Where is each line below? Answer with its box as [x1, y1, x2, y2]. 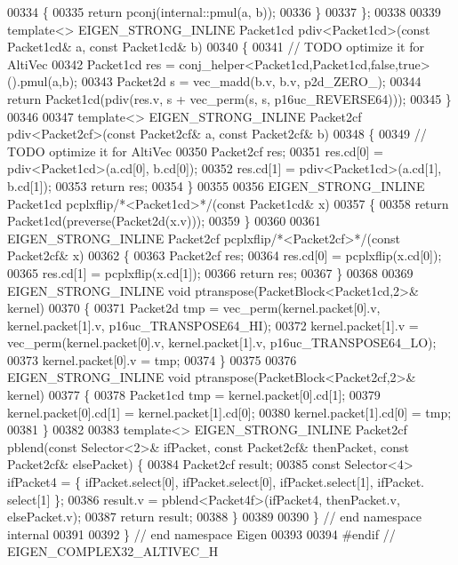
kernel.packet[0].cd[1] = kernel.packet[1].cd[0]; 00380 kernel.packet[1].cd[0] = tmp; [7, 402, 452, 421]
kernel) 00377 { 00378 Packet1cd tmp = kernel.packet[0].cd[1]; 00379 [7, 386, 381, 404]
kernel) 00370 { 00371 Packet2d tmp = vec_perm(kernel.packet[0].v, [7, 298, 381, 317]
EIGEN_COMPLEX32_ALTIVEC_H [7, 542, 219, 561]
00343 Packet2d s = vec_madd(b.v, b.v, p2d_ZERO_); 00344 [81, 72, 422, 91]
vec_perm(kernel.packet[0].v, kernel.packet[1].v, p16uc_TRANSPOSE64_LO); [7, 333, 437, 352]
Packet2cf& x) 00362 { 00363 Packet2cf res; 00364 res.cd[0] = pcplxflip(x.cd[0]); [7, 246, 442, 265]
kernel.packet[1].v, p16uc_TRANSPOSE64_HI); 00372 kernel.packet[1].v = [7, 315, 419, 334]
